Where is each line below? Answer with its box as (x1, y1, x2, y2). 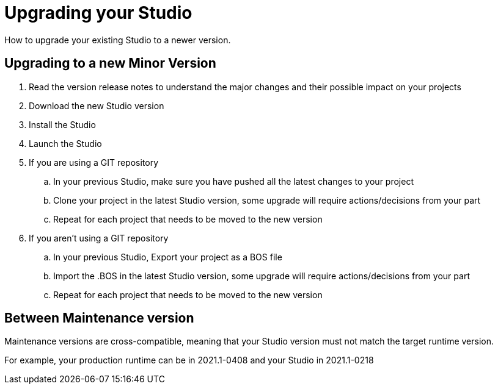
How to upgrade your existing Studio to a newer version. (4, 34, 231, 45)
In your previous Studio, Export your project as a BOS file (53, 251, 282, 262)
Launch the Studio (29, 138, 102, 149)
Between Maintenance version (4, 310, 194, 326)
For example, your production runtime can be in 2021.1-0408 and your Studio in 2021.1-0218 (4, 355, 374, 366)
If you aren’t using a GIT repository (29, 232, 169, 243)
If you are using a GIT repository (29, 157, 159, 168)
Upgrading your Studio (4, 2, 192, 23)
